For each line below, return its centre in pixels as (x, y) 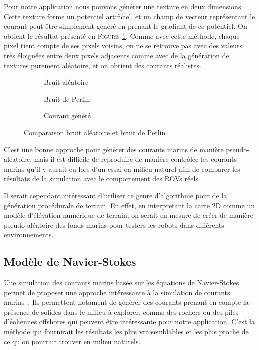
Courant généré (67, 115)
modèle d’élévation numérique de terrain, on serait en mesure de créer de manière (129, 215)
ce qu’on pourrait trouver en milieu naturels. (72, 341)
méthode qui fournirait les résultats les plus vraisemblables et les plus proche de (126, 332)
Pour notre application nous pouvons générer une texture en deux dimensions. (124, 6)
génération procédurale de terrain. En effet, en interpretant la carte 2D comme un (129, 205)
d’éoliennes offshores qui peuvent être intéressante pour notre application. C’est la (129, 322)
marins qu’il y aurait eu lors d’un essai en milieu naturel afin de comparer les (122, 168)
